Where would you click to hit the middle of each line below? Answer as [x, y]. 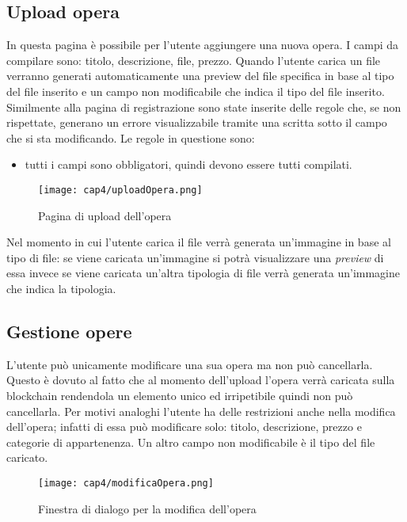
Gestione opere [69, 331]
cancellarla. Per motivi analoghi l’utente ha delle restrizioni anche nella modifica [201, 411]
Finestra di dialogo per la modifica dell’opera [147, 508]
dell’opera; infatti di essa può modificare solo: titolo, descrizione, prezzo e [184, 427]
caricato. [27, 457]
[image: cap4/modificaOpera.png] [126, 483]
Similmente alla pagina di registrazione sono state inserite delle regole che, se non [204, 107]
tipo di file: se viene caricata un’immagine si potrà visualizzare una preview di [195, 257]
